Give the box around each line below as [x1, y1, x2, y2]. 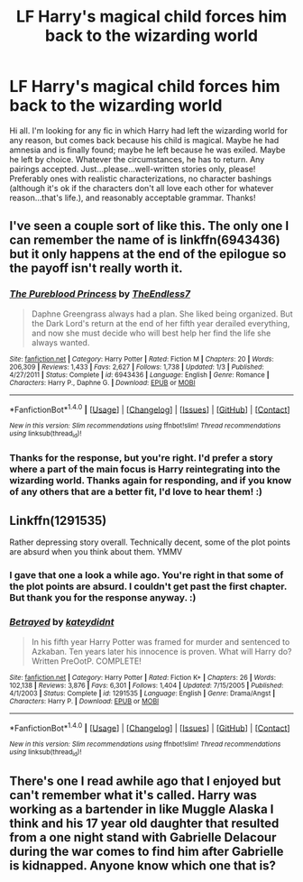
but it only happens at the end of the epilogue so [9, 246, 287, 262]
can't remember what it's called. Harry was [9, 787, 257, 803]
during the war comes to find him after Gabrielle [9, 843, 284, 859]
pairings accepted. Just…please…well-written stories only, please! [9, 163, 256, 174]
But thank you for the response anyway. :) [9, 592, 197, 604]
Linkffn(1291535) [9, 512, 107, 528]
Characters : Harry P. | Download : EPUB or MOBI [9, 696, 160, 705]
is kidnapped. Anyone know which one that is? [9, 858, 277, 873]
